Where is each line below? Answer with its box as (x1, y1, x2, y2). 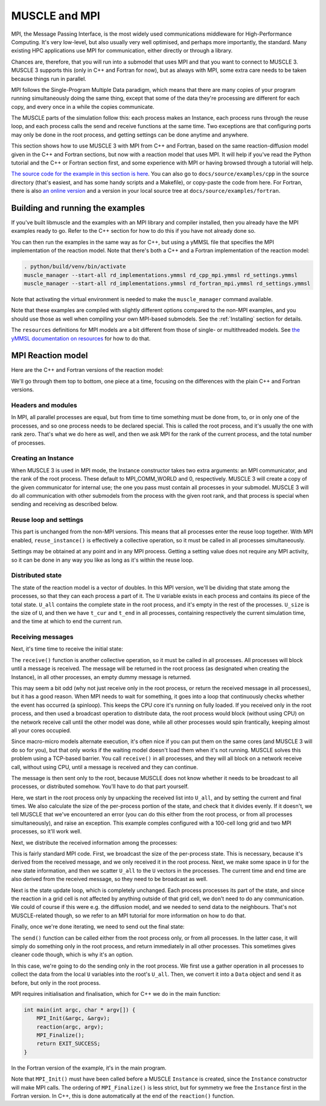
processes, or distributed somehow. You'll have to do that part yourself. (11, 783, 189, 790)
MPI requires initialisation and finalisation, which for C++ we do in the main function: (11, 990, 221, 997)
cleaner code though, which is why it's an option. (11, 951, 134, 958)
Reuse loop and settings (11, 516, 84, 524)
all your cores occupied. (11, 726, 72, 734)
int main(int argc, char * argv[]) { (24, 1006, 136, 1013)
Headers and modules (11, 401, 78, 409)
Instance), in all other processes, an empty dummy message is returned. (11, 673, 191, 680)
